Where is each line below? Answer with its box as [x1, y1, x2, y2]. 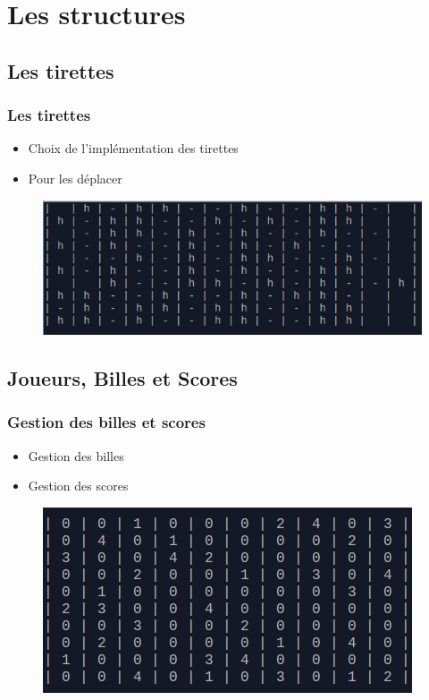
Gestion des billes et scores [7, 411, 206, 433]
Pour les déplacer [28, 168, 122, 187]
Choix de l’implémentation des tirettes [28, 139, 239, 158]
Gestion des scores [28, 476, 129, 495]
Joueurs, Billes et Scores [7, 363, 238, 391]
